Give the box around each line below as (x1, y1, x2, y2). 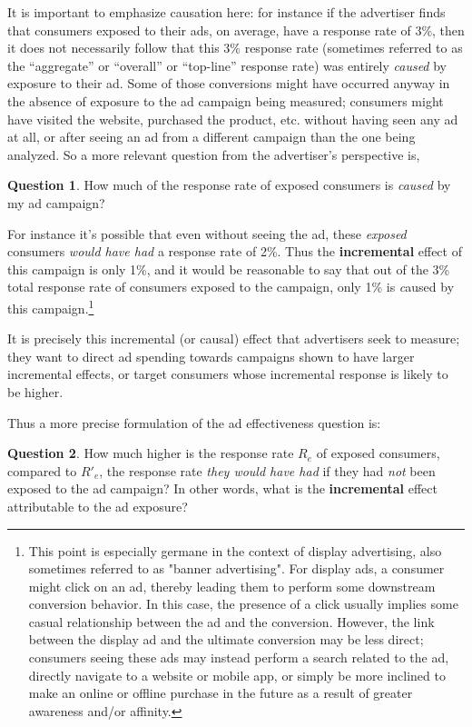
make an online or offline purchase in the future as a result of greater (28, 683, 413, 702)
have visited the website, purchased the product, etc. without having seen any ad (7, 109, 458, 128)
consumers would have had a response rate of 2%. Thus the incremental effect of (7, 242, 462, 261)
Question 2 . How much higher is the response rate (7, 443, 294, 463)
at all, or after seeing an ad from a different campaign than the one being (7, 127, 416, 146)
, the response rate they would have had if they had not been (99, 461, 436, 480)
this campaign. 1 (7, 295, 94, 317)
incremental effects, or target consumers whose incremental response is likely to (7, 364, 448, 383)
